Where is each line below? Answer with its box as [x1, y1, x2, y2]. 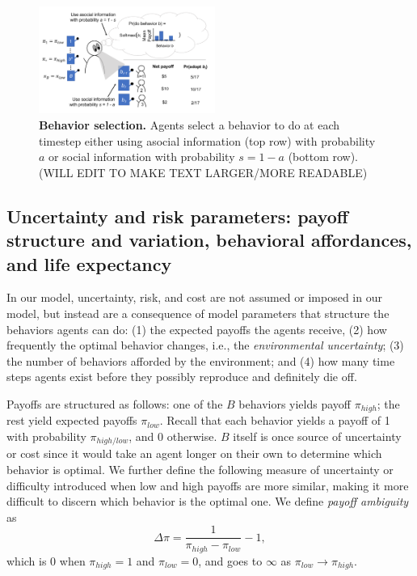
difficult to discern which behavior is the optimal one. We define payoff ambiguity [6, 493, 409, 510]
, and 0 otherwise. [128, 427, 217, 444]
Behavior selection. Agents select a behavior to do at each [39, 116, 340, 133]
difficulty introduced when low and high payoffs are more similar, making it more [6, 476, 409, 493]
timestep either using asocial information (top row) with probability [39, 132, 376, 149]
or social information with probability [48, 148, 235, 165]
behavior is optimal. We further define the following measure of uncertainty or [6, 461, 394, 478]
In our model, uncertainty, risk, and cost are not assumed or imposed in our [6, 289, 382, 306]
